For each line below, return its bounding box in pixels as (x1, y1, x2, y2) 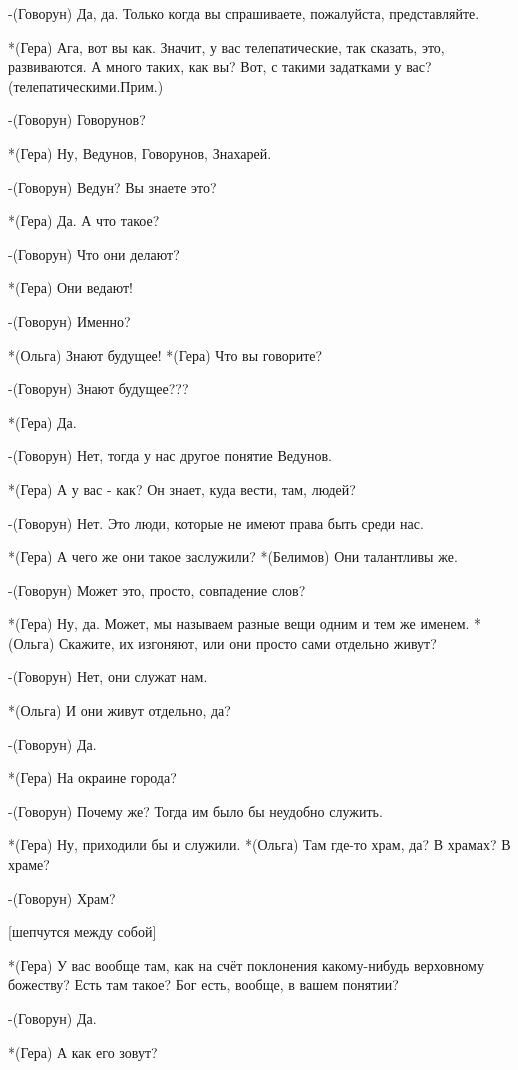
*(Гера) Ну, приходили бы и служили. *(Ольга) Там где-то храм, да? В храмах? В (8, 834, 511, 855)
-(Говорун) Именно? (8, 310, 131, 331)
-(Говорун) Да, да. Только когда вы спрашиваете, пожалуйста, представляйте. (8, 3, 480, 23)
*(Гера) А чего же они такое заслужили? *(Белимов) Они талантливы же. (8, 546, 458, 567)
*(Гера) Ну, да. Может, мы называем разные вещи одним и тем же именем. (8, 613, 470, 634)
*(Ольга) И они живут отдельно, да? (8, 700, 231, 721)
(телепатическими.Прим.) (8, 75, 164, 96)
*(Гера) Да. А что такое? (8, 210, 160, 231)
